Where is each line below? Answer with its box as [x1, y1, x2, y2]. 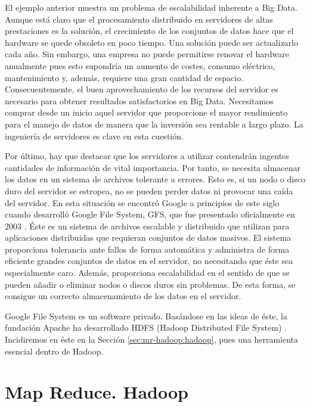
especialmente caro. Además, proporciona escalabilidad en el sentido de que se [5, 266, 290, 279]
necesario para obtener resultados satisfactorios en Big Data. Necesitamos [5, 94, 274, 107]
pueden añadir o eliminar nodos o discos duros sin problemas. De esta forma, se [5, 278, 296, 290]
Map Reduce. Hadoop [5, 380, 189, 404]
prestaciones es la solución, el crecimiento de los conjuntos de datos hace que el [5, 24, 294, 37]
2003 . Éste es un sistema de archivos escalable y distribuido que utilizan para [5, 219, 290, 232]
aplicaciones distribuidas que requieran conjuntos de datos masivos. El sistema [5, 231, 292, 244]
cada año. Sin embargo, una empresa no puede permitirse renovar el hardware [5, 48, 289, 60]
